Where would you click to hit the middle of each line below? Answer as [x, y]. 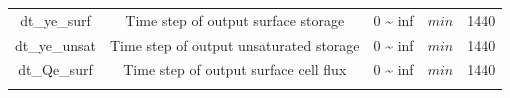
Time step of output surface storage [235, 19]
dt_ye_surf [55, 19]
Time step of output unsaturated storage [234, 44]
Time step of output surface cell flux [235, 69]
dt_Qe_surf [55, 69]
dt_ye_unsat [55, 44]
